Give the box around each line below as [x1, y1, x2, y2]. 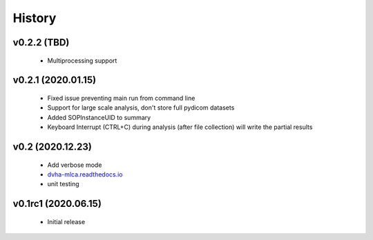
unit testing [47, 180, 79, 188]
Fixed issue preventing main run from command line [47, 94, 195, 102]
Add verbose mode [47, 161, 102, 169]
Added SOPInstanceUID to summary [47, 113, 151, 121]
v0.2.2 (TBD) [12, 37, 70, 48]
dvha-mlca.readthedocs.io [47, 170, 124, 179]
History [12, 10, 57, 26]
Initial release [47, 217, 86, 226]
